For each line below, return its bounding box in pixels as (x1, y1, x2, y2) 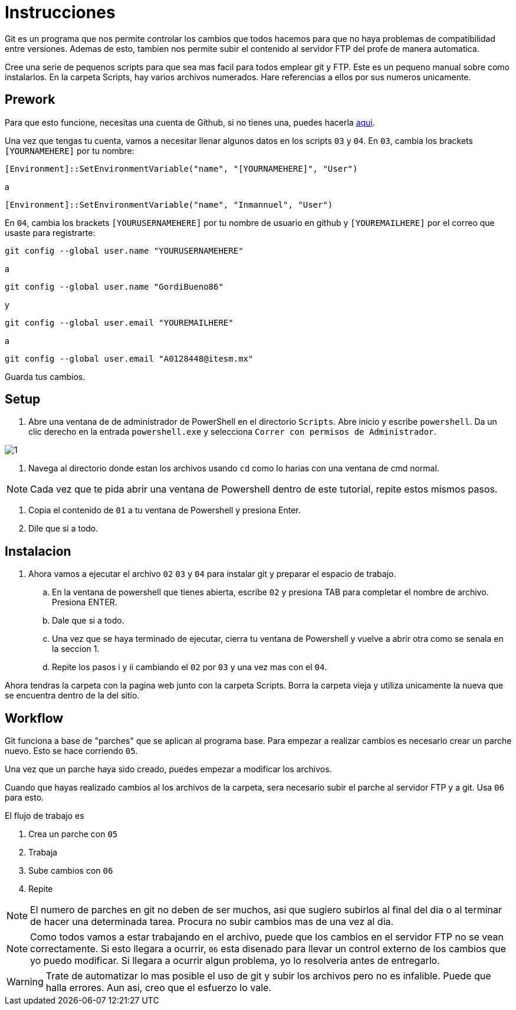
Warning (6, 976, 44, 988)
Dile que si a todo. (28, 523, 98, 534)
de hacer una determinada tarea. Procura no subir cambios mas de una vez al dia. (30, 916, 394, 928)
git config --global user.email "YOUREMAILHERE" (5, 317, 234, 327)
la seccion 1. (52, 644, 100, 654)
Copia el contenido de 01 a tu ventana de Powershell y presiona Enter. (28, 505, 301, 516)
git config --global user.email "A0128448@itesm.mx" (5, 353, 254, 363)
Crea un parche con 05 (28, 829, 118, 840)
